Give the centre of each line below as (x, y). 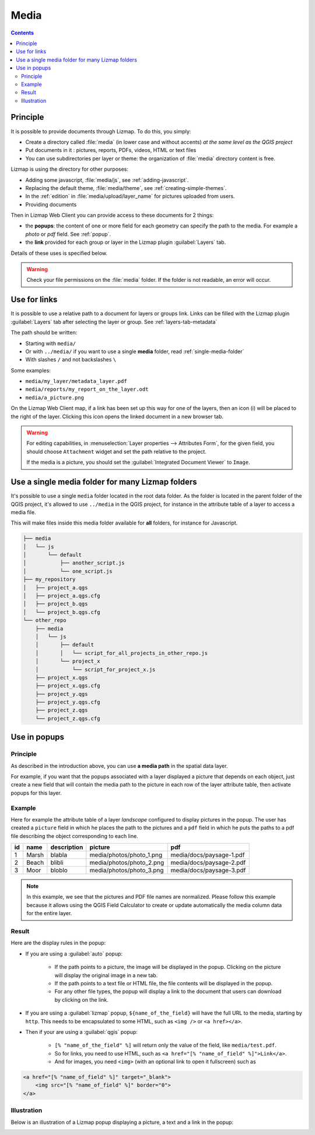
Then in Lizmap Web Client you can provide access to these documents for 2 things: (112, 215)
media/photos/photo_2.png (127, 863)
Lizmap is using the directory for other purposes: (69, 169)
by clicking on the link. (82, 999)
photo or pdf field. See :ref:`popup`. (68, 234)
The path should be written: (44, 333)
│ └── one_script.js (68, 571)
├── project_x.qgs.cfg (68, 686)
